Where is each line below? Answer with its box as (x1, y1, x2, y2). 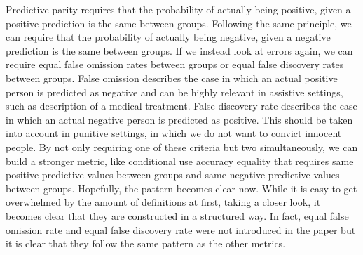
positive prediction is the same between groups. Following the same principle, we (6, 15, 352, 30)
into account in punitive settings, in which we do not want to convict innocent (6, 126, 342, 140)
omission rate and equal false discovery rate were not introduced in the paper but (6, 222, 356, 237)
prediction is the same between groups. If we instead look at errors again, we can (6, 43, 353, 58)
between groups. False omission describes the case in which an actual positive (6, 70, 338, 85)
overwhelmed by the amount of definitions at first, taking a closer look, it (6, 195, 321, 209)
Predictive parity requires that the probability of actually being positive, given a (6, 2, 351, 16)
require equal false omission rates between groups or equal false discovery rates (6, 57, 344, 72)
